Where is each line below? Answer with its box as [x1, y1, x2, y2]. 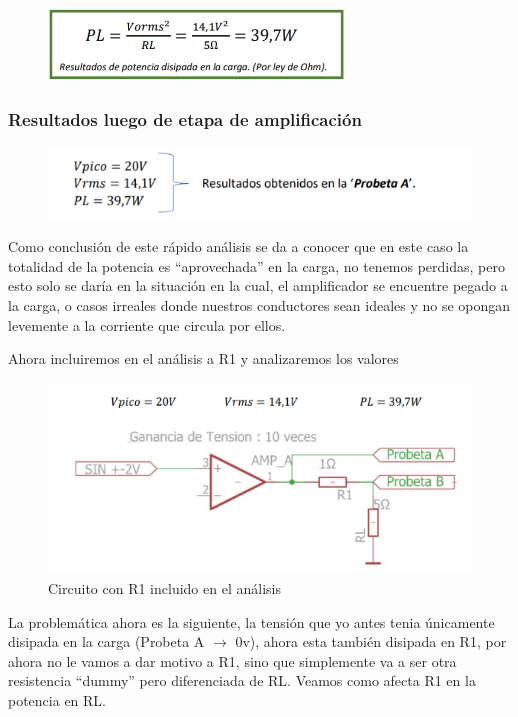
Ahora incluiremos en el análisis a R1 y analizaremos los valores [8, 348, 399, 369]
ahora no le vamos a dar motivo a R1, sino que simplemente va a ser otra [8, 650, 457, 671]
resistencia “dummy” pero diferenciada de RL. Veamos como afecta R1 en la [8, 670, 476, 691]
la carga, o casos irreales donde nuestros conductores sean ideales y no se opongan [8, 294, 511, 315]
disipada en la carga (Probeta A [8, 631, 205, 652]
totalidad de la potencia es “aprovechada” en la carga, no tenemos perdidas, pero [8, 255, 505, 276]
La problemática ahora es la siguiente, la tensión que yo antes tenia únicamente [8, 611, 495, 632]
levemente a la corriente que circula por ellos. [8, 314, 286, 335]
